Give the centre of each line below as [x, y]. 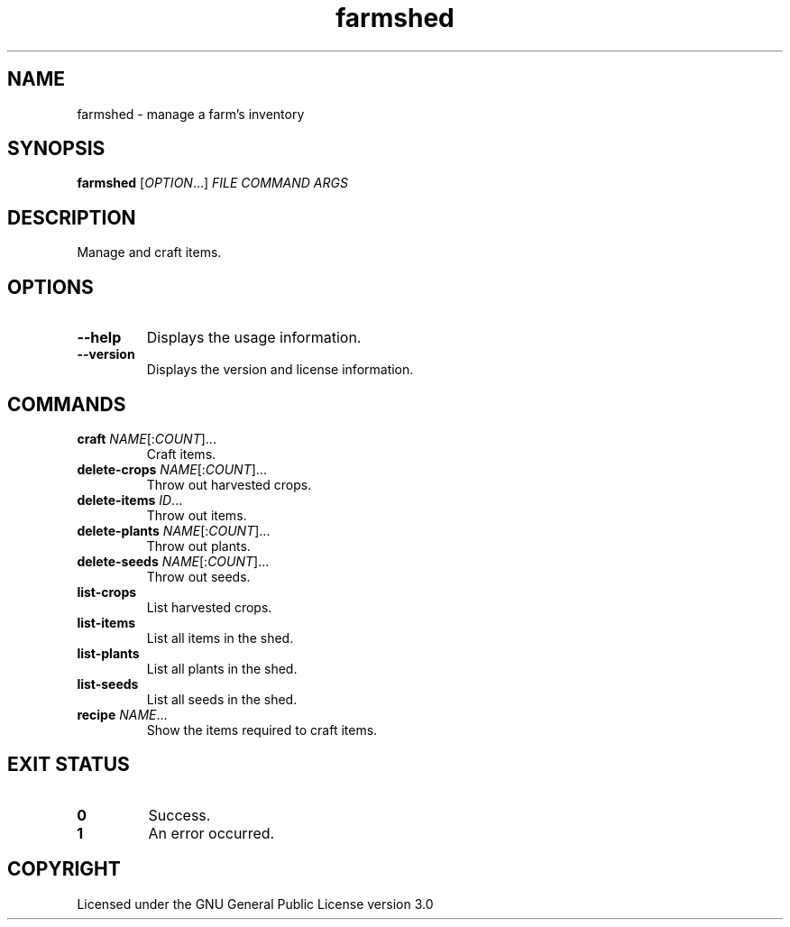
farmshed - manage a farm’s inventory [191, 114]
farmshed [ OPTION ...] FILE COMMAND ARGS [212, 183]
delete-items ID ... [130, 500]
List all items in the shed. [220, 638]
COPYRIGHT [64, 869]
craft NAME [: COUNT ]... [147, 438]
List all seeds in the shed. [222, 699]
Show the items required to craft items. [262, 730]
